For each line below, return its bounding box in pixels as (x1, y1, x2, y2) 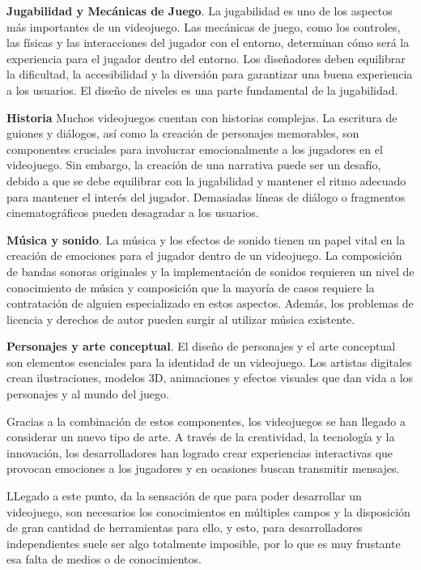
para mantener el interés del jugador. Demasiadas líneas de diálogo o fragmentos (6, 188, 406, 205)
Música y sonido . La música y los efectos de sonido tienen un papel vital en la (6, 231, 406, 248)
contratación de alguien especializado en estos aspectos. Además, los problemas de (6, 295, 414, 312)
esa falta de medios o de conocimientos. (6, 551, 202, 568)
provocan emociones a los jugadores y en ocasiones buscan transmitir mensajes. (6, 460, 400, 477)
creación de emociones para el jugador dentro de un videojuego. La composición (6, 247, 402, 264)
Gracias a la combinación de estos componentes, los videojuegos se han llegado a (6, 412, 406, 429)
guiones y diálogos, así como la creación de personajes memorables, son (6, 125, 359, 142)
